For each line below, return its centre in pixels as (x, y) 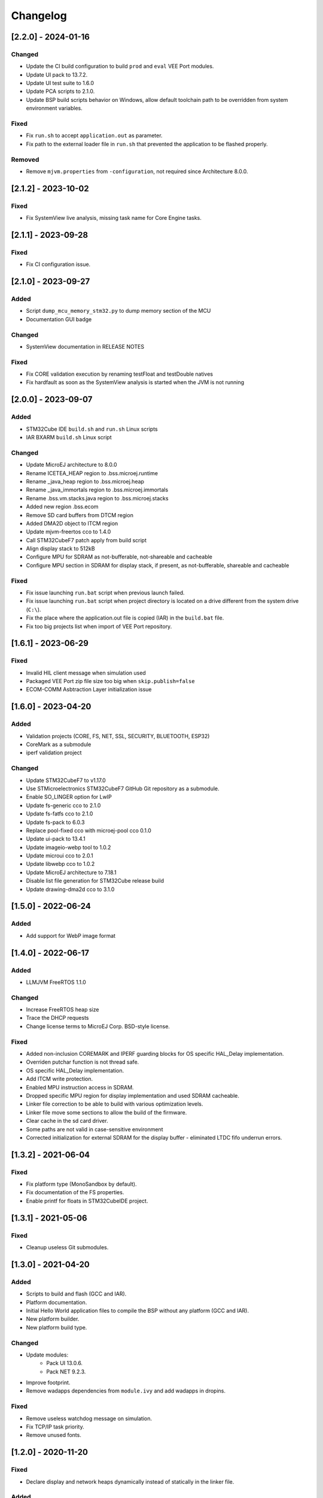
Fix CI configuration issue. (58, 264)
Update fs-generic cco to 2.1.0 (63, 805)
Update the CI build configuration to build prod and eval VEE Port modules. (120, 67)
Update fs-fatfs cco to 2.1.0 (60, 814)
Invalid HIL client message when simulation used (86, 673)
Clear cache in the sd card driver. (67, 1121)
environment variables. (54, 108)
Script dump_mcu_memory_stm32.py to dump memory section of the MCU (118, 311)
